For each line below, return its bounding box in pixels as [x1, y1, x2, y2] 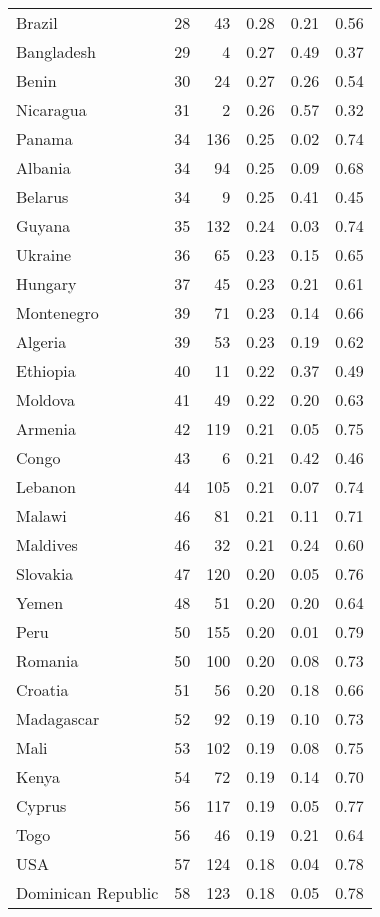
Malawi [16, 504, 67, 527]
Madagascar [16, 707, 100, 730]
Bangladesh [16, 40, 96, 63]
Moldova [16, 388, 76, 411]
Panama [16, 127, 73, 150]
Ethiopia [16, 359, 76, 382]
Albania [16, 156, 71, 179]
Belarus [16, 185, 69, 208]
